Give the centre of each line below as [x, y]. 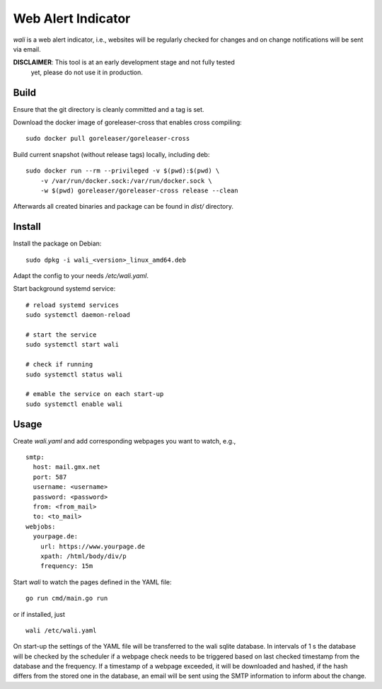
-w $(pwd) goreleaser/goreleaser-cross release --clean [139, 190]
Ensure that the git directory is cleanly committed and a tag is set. [109, 109]
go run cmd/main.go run [67, 598]
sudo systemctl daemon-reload [78, 315]
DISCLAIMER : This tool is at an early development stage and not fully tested [124, 62]
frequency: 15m [66, 566]
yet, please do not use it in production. [87, 72]
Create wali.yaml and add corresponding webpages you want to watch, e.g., [125, 441]
